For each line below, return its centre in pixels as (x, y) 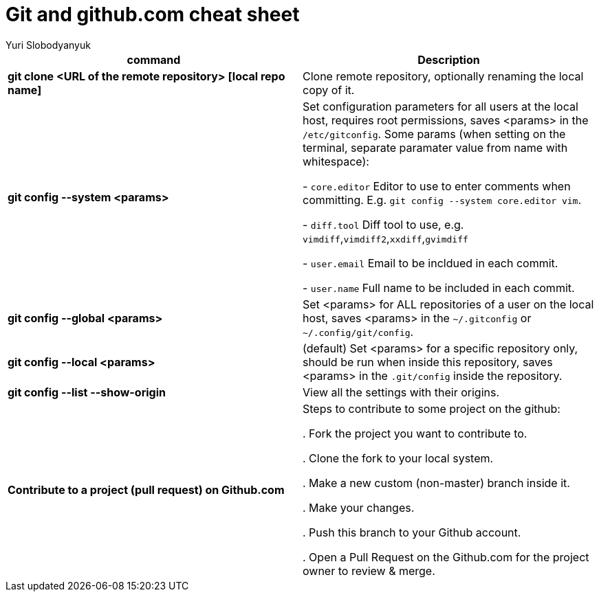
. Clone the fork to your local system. (398, 458)
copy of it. (329, 90)
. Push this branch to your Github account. (412, 532)
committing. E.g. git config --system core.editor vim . (442, 200)
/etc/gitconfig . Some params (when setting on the (434, 134)
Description (449, 59)
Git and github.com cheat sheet (153, 14)
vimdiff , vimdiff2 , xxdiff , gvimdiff (385, 238)
